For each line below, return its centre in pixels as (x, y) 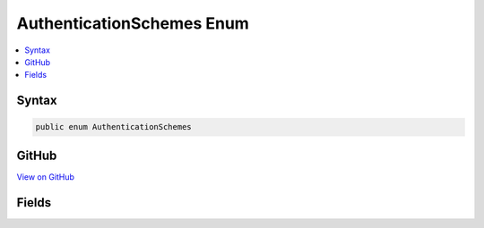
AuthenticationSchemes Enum (133, 23)
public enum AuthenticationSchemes (113, 127)
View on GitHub (46, 177)
